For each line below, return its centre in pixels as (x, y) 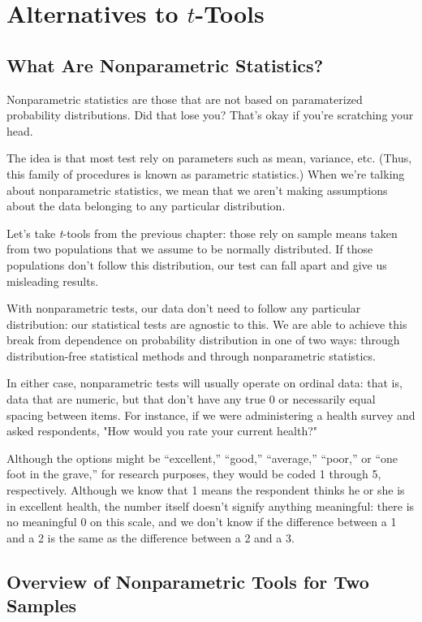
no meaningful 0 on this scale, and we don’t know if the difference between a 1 (202, 522)
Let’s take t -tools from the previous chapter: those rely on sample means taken (202, 233)
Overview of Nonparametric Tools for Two (188, 581)
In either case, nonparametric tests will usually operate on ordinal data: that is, (205, 383)
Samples (41, 605)
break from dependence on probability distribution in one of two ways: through (203, 340)
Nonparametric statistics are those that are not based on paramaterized (185, 99)
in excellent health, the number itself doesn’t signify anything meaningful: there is (211, 505)
